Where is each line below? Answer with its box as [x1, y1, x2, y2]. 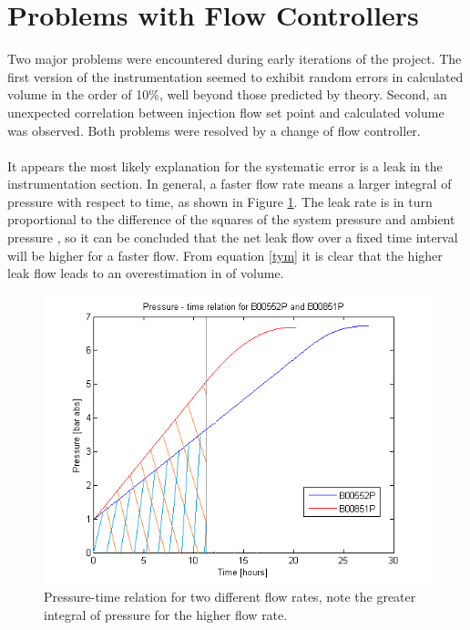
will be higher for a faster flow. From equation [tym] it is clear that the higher [7, 245, 443, 264]
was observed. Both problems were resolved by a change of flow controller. [7, 120, 421, 139]
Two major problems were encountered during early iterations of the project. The [7, 49, 462, 68]
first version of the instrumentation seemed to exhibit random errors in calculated [7, 67, 464, 86]
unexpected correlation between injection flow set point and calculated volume [7, 102, 444, 121]
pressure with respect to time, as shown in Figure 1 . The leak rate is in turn [7, 191, 433, 211]
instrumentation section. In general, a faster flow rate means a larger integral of [7, 174, 452, 193]
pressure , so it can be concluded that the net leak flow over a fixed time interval [7, 228, 458, 247]
